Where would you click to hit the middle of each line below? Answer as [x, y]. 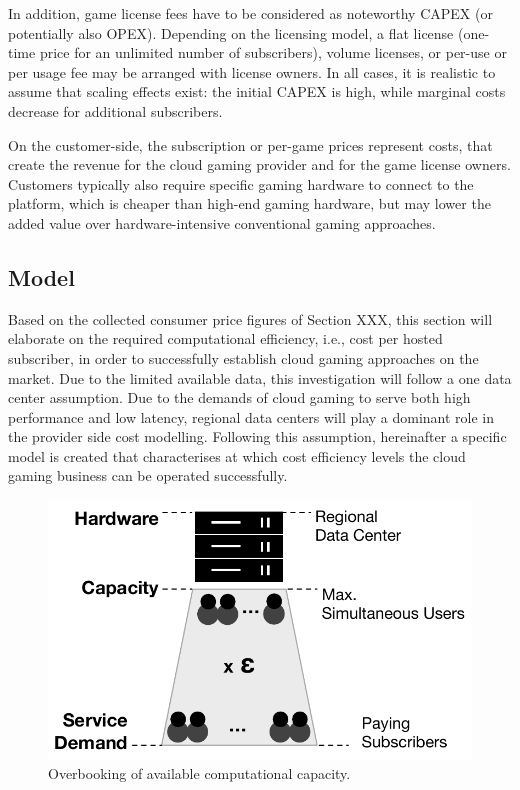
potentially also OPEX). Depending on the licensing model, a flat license [231, 32]
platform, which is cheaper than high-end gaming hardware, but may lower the [249, 203]
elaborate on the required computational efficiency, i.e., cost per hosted [225, 338]
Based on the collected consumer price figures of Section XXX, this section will [250, 318]
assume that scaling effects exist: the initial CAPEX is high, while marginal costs [257, 91]
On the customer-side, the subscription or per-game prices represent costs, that [250, 144]
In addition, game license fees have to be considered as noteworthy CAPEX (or [250, 13]
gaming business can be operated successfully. [148, 475]
